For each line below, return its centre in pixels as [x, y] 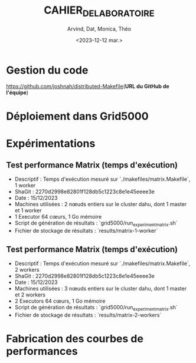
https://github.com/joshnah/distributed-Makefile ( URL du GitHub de [88, 87]
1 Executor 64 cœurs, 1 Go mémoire [58, 217]
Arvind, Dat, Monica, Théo [99, 29]
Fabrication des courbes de [75, 339]
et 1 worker [28, 210]
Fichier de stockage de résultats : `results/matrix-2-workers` [88, 315]
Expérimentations [51, 143]
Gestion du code [47, 70]
